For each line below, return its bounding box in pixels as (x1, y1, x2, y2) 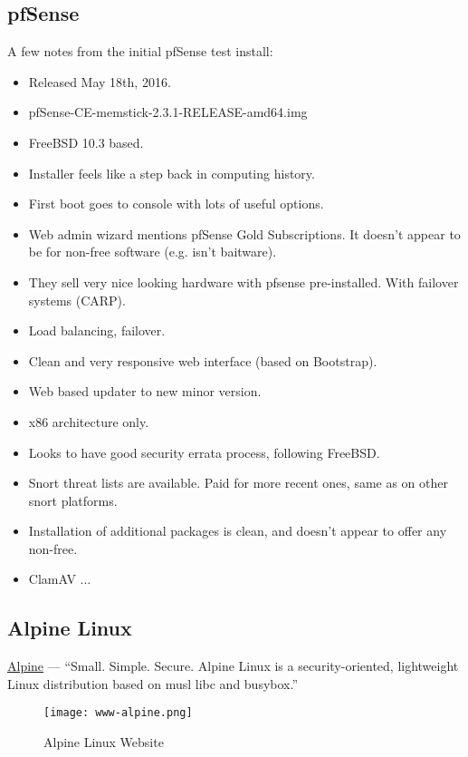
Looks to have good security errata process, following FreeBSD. (28, 442, 380, 461)
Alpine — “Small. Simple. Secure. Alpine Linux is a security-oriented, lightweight (7, 656, 459, 675)
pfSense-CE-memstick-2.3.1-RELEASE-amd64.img (28, 102, 308, 121)
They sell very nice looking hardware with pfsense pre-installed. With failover (28, 272, 459, 291)
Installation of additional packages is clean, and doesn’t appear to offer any (28, 521, 447, 540)
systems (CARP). (28, 290, 126, 309)
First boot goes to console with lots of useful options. (28, 194, 324, 213)
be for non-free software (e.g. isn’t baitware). (28, 242, 277, 261)
